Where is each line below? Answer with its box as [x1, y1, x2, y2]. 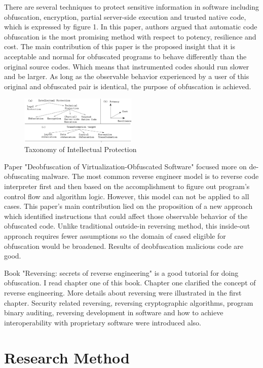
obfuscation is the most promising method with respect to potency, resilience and [4, 31, 256, 42]
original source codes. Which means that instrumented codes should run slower [4, 61, 249, 71]
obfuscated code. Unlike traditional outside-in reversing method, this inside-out [4, 220, 250, 231]
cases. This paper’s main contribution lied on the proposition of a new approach [4, 201, 253, 211]
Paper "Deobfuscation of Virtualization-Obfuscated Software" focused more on [4, 161, 247, 171]
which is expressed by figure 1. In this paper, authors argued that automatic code [4, 21, 257, 32]
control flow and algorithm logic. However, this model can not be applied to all [4, 191, 249, 201]
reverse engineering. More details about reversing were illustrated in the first [4, 287, 242, 298]
